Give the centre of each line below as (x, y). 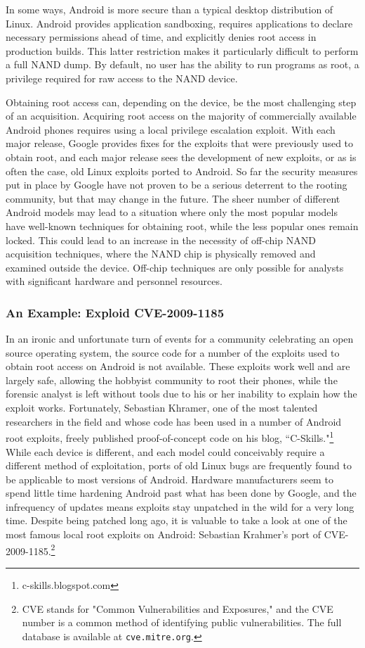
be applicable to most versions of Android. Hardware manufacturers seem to (170, 479)
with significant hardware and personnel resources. (114, 281)
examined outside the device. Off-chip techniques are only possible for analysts (175, 267)
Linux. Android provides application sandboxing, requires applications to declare (179, 23)
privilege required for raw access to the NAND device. (122, 78)
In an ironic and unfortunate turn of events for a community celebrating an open (180, 339)
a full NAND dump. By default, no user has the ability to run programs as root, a (182, 64)
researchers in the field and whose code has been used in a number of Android (174, 421)
